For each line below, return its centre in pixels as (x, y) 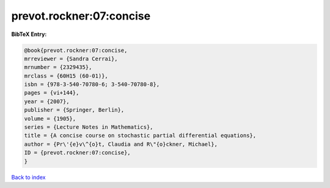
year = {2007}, (47, 101)
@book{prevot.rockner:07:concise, (76, 50)
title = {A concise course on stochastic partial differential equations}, (140, 136)
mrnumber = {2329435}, (58, 67)
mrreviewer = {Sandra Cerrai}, (71, 59)
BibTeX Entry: (29, 34)
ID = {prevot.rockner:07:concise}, (77, 153)
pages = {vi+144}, (52, 93)
